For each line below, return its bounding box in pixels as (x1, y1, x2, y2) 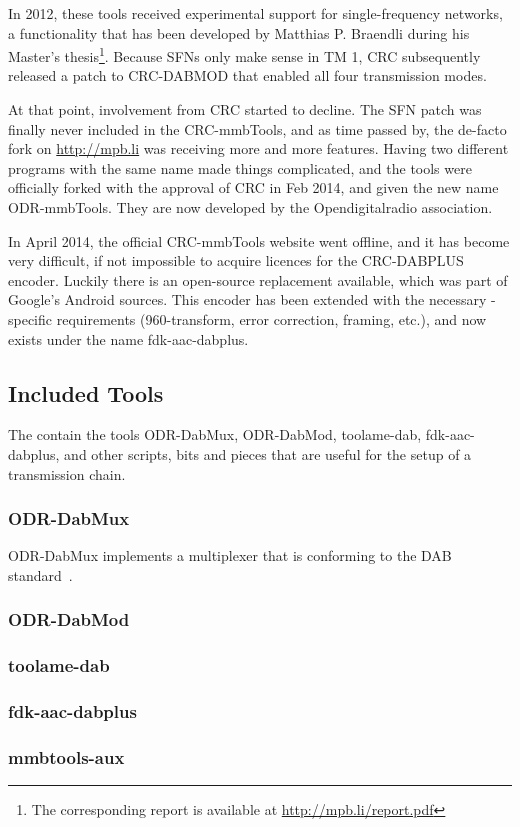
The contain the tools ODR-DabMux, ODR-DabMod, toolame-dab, (8, 424, 422, 445)
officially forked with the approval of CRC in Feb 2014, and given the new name (8, 177, 499, 198)
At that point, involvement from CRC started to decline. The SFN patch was (8, 99, 482, 120)
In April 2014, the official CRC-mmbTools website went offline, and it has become (8, 230, 510, 251)
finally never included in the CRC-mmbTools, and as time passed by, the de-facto (8, 118, 507, 139)
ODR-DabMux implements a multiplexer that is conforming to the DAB (8, 545, 452, 566)
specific (8, 308, 53, 329)
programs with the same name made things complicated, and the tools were (8, 157, 472, 178)
